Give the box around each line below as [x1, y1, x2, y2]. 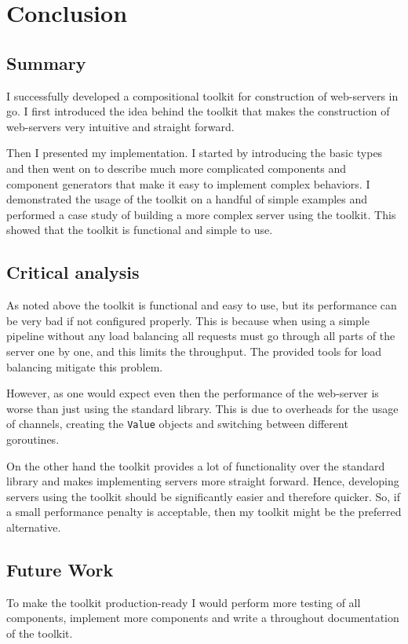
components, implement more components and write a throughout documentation [6, 609, 399, 626]
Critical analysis [6, 260, 140, 284]
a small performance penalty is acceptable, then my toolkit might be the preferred [6, 503, 402, 520]
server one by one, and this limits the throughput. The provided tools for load [6, 342, 382, 359]
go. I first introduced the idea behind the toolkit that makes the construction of [6, 103, 390, 119]
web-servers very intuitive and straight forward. [6, 118, 235, 134]
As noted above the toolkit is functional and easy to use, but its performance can [6, 297, 397, 313]
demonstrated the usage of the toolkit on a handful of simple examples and [6, 191, 368, 207]
